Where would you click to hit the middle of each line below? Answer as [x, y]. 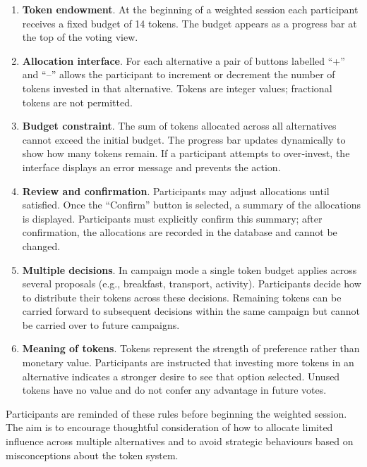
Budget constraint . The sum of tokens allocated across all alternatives [179, 126]
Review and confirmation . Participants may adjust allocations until [176, 191]
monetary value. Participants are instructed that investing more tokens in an [188, 362]
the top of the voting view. [80, 37]
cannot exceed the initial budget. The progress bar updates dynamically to [184, 139]
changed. [41, 245]
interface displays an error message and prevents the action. [151, 167]
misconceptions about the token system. [92, 455]
